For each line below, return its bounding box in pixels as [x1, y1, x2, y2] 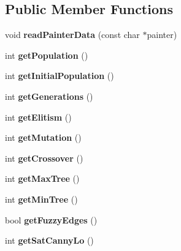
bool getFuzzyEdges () [5, 213, 98, 226]
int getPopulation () [5, 48, 88, 61]
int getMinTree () [5, 192, 78, 205]
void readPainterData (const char [5, 28, 140, 41]
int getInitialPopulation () [5, 69, 114, 82]
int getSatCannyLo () [5, 234, 94, 247]
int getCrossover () [5, 151, 83, 164]
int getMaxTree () [5, 172, 80, 185]
